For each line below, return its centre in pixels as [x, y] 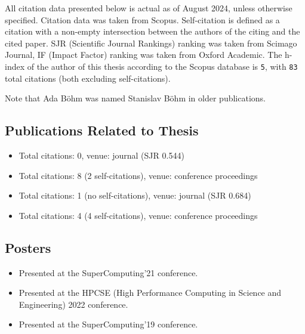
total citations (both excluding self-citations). [88, 78]
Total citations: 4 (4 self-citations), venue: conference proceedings [138, 215]
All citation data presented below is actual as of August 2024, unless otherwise [149, 8]
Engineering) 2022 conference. [73, 304]
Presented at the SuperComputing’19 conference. [108, 324]
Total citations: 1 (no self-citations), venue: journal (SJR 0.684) [135, 195]
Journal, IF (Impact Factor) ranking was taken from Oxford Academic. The [144, 55]
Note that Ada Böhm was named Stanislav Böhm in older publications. [135, 98]
